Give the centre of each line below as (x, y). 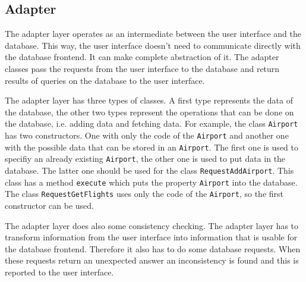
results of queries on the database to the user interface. (105, 80)
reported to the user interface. (59, 272)
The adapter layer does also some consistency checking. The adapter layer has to (152, 225)
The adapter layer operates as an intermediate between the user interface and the (153, 34)
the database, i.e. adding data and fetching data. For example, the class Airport (152, 123)
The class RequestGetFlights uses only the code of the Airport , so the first (144, 194)
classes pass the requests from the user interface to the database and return (142, 68)
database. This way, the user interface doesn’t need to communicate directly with (153, 45)
